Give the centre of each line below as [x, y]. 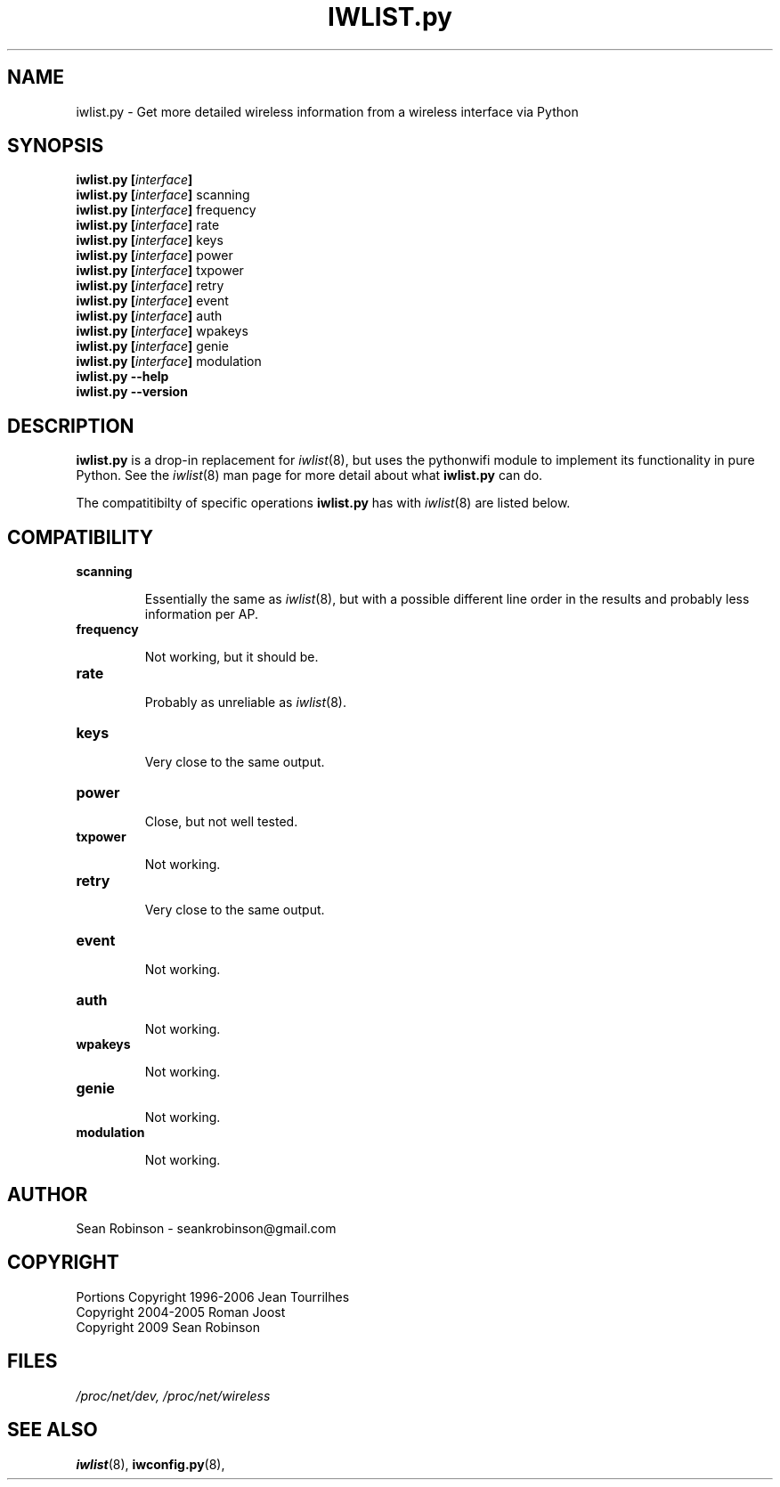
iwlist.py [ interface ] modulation [169, 362]
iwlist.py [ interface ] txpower [160, 271]
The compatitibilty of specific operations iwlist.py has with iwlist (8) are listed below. [323, 503]
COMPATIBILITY [80, 537]
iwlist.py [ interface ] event [152, 301]
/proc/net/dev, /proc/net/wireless [173, 1395]
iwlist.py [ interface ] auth [149, 316]
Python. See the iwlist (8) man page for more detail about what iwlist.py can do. [309, 475]
